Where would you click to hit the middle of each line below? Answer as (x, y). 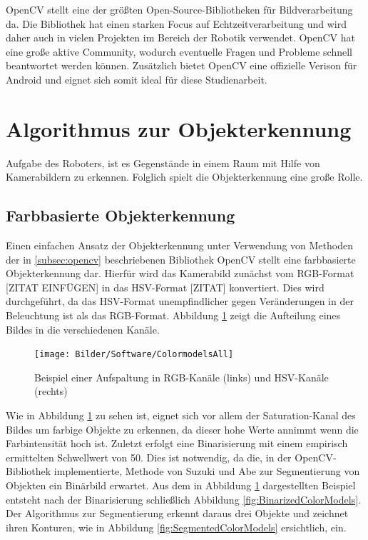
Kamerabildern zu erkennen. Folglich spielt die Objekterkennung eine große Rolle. (184, 177)
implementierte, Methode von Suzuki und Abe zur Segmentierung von (207, 471)
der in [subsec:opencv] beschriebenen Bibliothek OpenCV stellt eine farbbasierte (181, 259)
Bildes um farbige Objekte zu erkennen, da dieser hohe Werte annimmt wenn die (182, 429)
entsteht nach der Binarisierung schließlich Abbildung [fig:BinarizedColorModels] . (183, 499)
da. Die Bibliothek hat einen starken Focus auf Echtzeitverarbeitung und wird (176, 23)
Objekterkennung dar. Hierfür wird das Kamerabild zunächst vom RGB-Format (180, 273)
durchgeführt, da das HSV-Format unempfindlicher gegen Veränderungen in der (180, 301)
